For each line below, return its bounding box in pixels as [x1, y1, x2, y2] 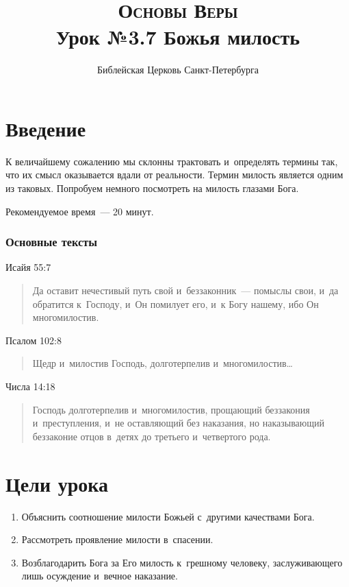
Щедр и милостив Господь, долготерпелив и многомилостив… [32, 356, 293, 370]
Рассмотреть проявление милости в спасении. [21, 532, 214, 547]
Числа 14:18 [5, 379, 55, 393]
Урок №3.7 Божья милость [55, 23, 300, 51]
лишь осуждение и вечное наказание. [21, 568, 178, 583]
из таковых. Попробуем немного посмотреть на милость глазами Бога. [5, 181, 299, 195]
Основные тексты [5, 233, 98, 250]
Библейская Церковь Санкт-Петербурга [97, 62, 259, 77]
